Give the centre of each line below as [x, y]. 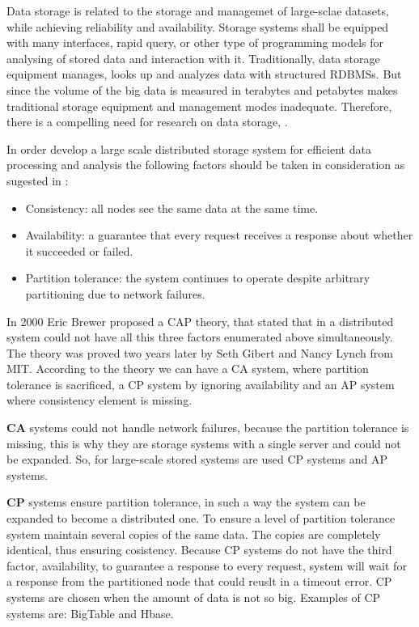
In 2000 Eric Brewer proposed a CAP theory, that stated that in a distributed [200, 321]
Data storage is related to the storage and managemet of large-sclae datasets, [198, 11]
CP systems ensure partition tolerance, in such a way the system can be [186, 502]
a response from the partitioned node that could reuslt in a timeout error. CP [199, 581]
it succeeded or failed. [79, 250]
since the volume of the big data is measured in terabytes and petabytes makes [202, 89]
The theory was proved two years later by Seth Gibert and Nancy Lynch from [200, 352]
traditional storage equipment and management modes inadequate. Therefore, [199, 106]
